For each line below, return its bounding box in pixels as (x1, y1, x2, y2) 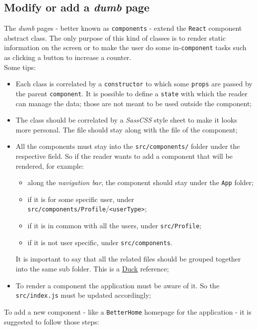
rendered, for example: (15, 160, 84, 171)
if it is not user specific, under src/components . (27, 237, 173, 247)
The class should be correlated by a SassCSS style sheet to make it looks (15, 115, 237, 125)
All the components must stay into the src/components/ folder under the (15, 141, 240, 151)
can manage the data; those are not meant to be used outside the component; (15, 98, 252, 108)
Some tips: (4, 62, 36, 72)
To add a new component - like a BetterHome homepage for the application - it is (4, 306, 252, 317)
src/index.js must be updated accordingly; (15, 290, 151, 300)
